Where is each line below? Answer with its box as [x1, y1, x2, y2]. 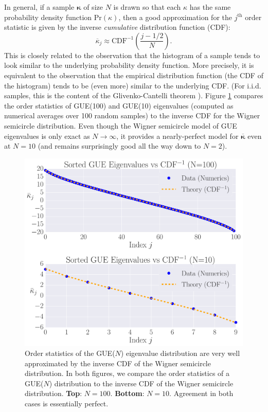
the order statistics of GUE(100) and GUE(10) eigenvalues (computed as [4, 100, 234, 111]
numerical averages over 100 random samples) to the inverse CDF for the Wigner [4, 110, 260, 121]
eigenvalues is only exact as [4, 130, 90, 141]
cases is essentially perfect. [25, 398, 109, 409]
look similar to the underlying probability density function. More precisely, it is [4, 60, 254, 70]
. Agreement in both [169, 388, 234, 399]
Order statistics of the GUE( [25, 348, 115, 359]
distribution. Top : [25, 388, 82, 399]
